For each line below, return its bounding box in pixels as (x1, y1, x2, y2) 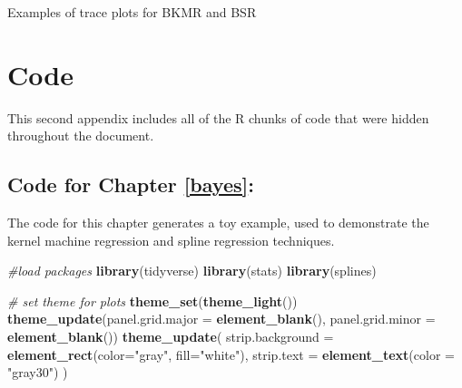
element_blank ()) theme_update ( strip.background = (7, 327, 334, 346)
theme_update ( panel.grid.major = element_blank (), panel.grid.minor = (7, 309, 436, 328)
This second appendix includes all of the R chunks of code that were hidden (7, 108, 429, 127)
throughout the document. (7, 126, 154, 145)
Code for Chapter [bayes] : (7, 170, 254, 199)
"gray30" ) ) (7, 363, 68, 382)
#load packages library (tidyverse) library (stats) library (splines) (7, 261, 377, 280)
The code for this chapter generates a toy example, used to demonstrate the (7, 213, 429, 232)
